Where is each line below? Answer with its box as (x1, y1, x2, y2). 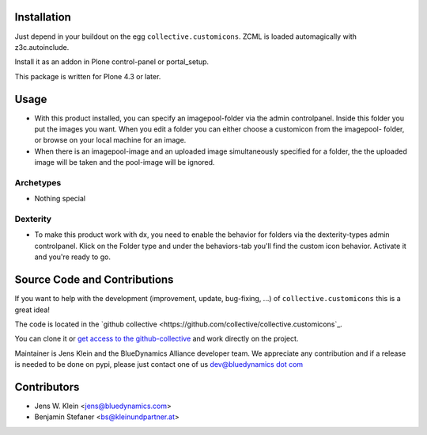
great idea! (14, 305, 51, 315)
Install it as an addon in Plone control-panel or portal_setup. (14, 57, 210, 67)
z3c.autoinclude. (14, 42, 70, 52)
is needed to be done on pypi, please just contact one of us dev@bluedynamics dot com (14, 360, 304, 369)
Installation (14, 10, 71, 24)
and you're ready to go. (34, 252, 111, 261)
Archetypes (14, 177, 62, 188)
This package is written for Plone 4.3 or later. (14, 71, 161, 81)
